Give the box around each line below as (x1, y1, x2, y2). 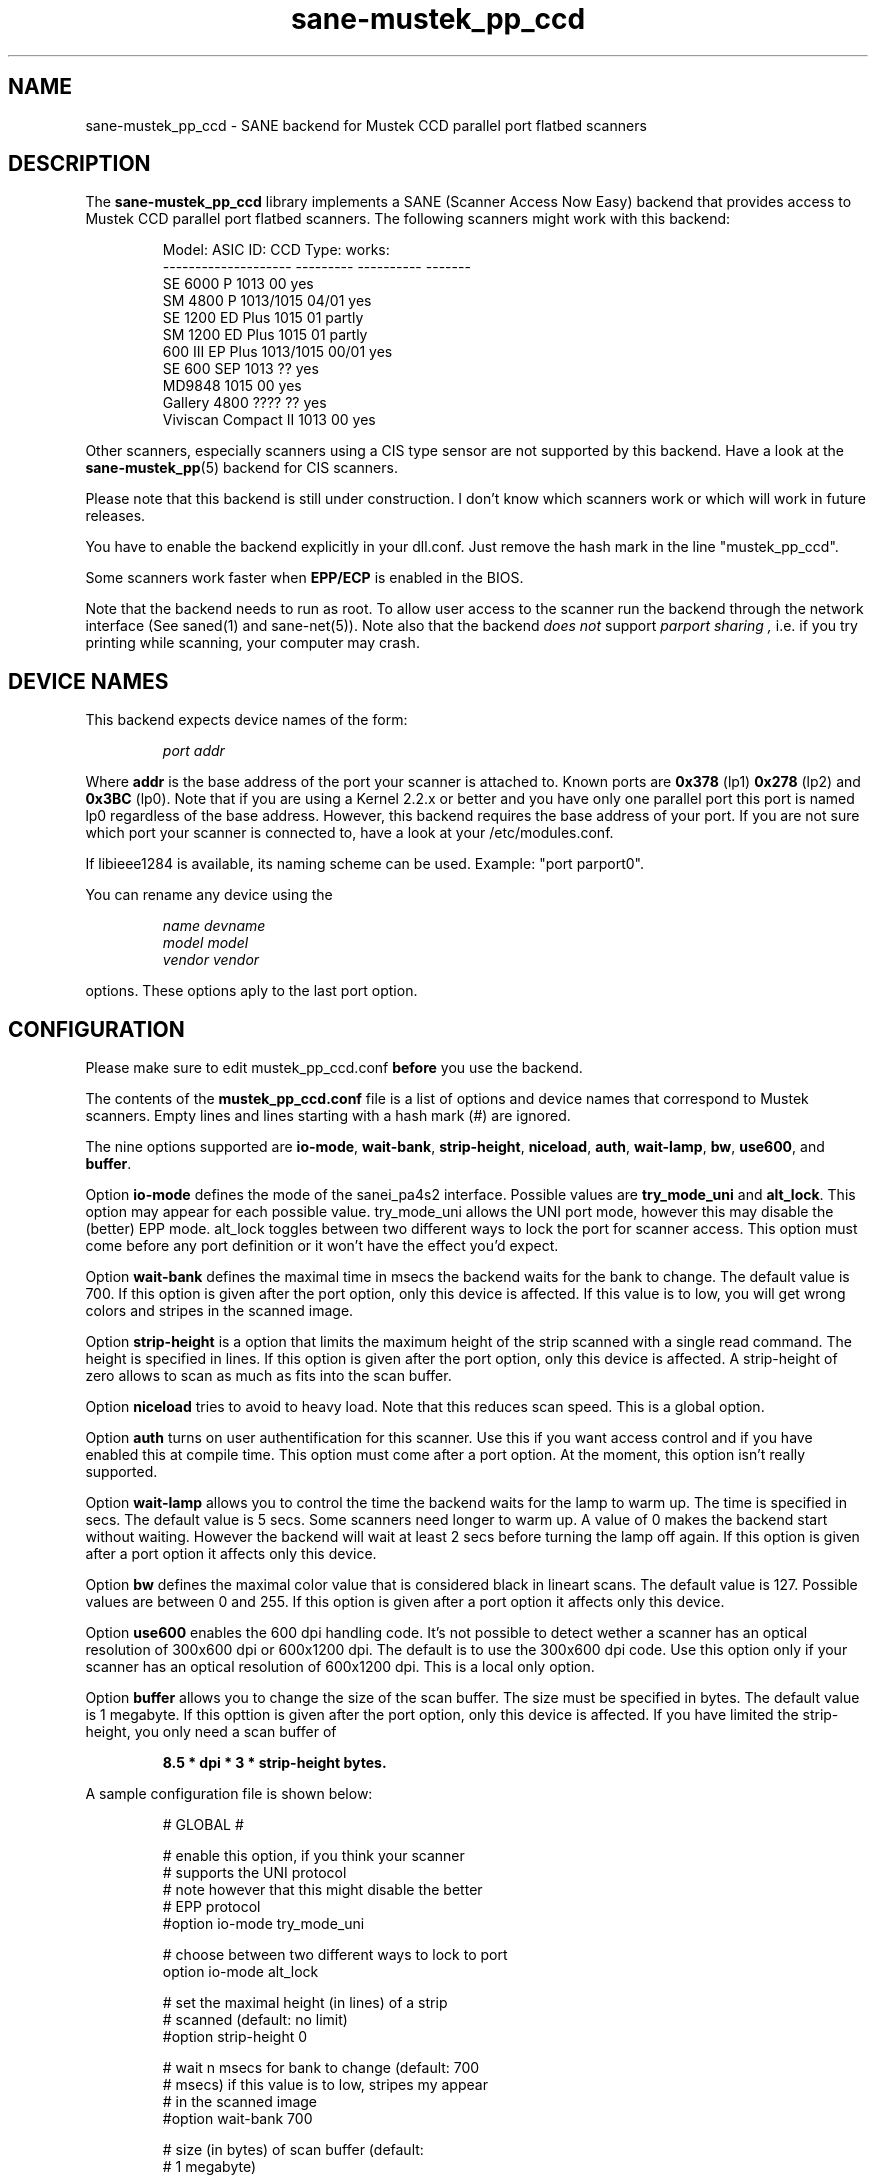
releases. (85, 507, 146, 525)
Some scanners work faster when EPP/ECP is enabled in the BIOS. (85, 569, 524, 587)
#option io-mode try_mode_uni (162, 1915, 365, 1933)
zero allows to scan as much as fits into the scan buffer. (85, 1367, 452, 1385)
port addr (162, 742, 225, 760)
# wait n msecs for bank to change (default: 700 (162, 2059, 480, 2077)
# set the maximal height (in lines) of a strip (162, 1994, 448, 2012)
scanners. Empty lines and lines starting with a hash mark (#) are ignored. (85, 1107, 571, 1125)
